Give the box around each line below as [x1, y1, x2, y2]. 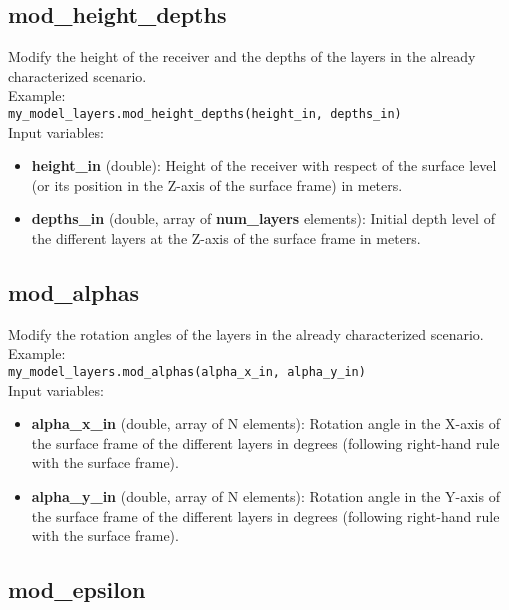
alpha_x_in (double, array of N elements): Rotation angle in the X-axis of [31, 413, 500, 434]
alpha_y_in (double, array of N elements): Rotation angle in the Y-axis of [31, 486, 500, 507]
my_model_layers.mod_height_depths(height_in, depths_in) [8, 106, 402, 121]
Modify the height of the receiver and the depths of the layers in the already [8, 46, 476, 67]
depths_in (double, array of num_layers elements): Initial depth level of [31, 208, 495, 229]
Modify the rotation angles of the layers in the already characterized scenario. [8, 323, 484, 344]
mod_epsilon [8, 574, 146, 605]
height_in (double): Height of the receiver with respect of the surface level [31, 155, 497, 176]
